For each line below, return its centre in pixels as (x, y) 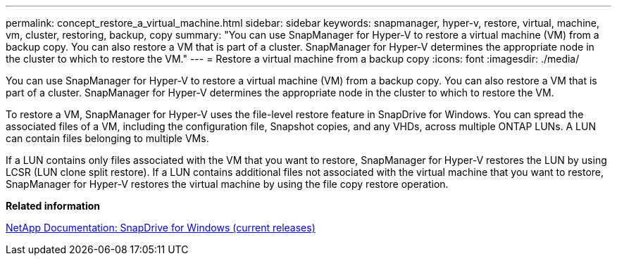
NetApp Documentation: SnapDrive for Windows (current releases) (161, 228)
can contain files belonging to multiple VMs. (107, 138)
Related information (53, 206)
